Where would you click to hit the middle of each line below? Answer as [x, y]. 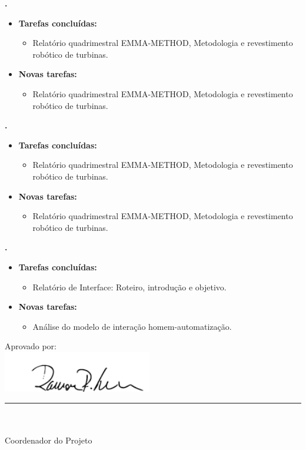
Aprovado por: [31, 346]
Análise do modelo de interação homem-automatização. [132, 326]
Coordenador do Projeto [49, 440]
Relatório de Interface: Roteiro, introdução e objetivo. [129, 287]
